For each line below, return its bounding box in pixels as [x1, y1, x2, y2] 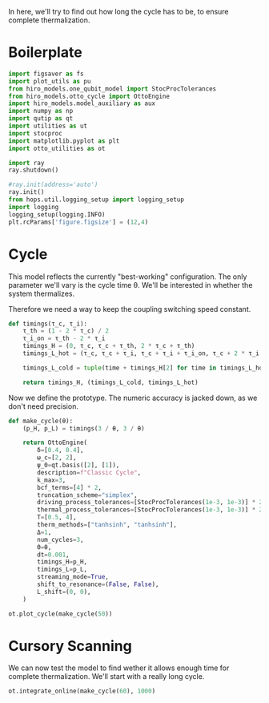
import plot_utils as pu [8, 77, 91, 85]
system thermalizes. [8, 289, 74, 298]
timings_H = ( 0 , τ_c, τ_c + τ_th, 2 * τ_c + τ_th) [22, 342, 195, 350]
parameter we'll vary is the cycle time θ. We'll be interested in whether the [8, 280, 253, 289]
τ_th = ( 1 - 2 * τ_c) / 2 [22, 327, 110, 335]
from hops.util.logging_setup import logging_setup [8, 196, 184, 204]
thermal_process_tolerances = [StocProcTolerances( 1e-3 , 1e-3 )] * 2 [37, 506, 263, 514]
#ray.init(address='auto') [8, 180, 98, 189]
